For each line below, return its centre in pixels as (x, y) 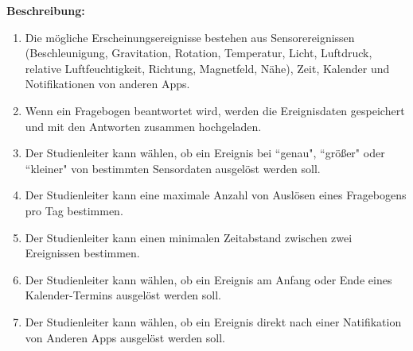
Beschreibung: (46, 10)
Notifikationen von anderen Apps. (107, 84)
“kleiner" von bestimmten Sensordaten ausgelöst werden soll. (173, 168)
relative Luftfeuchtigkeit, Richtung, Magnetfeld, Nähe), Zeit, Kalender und (207, 68)
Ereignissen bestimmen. (82, 253)
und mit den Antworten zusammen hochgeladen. (143, 126)
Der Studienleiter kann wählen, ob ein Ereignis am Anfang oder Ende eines (208, 279)
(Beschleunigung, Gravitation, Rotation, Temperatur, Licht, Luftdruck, (199, 53)
